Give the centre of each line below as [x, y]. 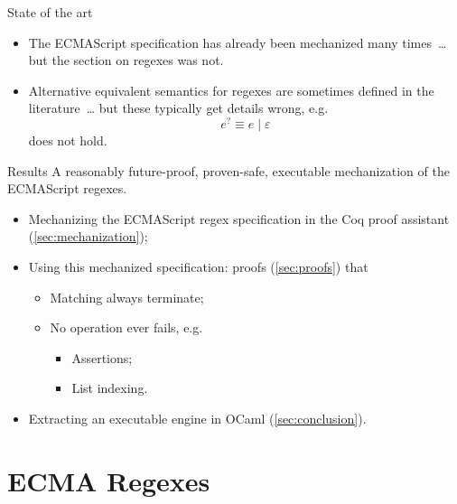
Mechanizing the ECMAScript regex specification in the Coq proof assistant [239, 218]
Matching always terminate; [127, 297]
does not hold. [68, 140]
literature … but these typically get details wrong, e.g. [178, 108]
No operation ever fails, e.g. [126, 327]
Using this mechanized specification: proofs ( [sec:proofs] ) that [198, 267]
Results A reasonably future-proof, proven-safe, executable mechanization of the [228, 170]
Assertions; [102, 357]
